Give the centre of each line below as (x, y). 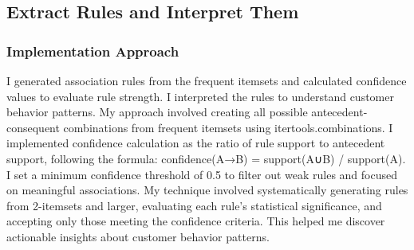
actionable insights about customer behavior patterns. (138, 236)
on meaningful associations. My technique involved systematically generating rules (207, 190)
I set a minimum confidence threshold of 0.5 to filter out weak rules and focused (202, 174)
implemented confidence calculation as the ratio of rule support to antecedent (196, 143)
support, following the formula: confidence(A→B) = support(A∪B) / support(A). (206, 158)
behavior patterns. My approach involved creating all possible (157, 112)
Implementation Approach (93, 51)
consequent (33, 127)
